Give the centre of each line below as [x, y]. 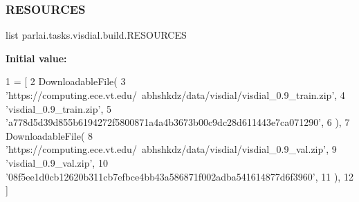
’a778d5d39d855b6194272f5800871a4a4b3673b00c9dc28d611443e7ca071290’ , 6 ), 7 [178, 122]
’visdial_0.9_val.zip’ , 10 [57, 162]
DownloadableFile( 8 [49, 135]
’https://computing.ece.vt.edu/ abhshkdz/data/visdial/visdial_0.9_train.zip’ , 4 [175, 95]
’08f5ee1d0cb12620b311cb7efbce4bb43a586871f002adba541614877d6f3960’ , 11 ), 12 [179, 176]
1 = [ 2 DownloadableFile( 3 [66, 81]
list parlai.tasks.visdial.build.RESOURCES [96, 35]
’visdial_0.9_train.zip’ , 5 [58, 108]
